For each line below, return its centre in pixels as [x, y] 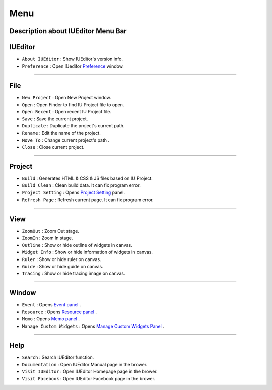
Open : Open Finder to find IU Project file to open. [73, 105]
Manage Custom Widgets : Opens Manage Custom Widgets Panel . [93, 326]
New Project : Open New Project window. [66, 98]
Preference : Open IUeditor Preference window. [73, 66]
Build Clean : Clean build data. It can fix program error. [81, 185]
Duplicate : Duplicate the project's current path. [73, 125]
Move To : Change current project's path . [66, 140]
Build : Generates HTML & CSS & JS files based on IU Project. [87, 178]
